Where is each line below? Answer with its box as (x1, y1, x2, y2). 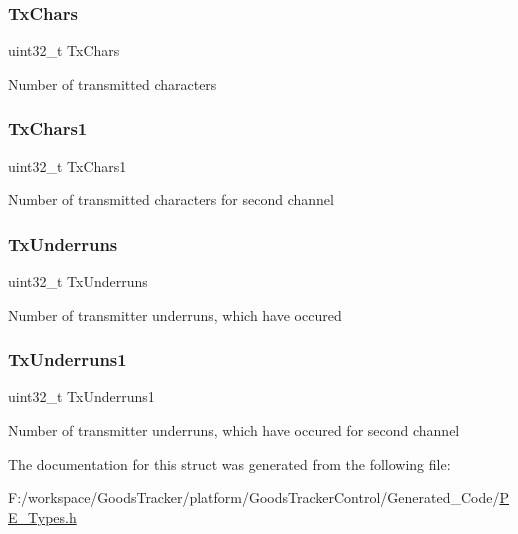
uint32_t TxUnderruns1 (8, 386, 155, 407)
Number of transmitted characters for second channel (8, 189, 334, 210)
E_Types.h (8, 506, 77, 527)
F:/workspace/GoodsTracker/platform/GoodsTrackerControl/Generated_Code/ (8, 487, 500, 508)
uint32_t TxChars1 (8, 155, 127, 176)
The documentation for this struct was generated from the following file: (8, 453, 451, 474)
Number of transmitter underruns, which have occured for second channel (8, 420, 460, 441)
